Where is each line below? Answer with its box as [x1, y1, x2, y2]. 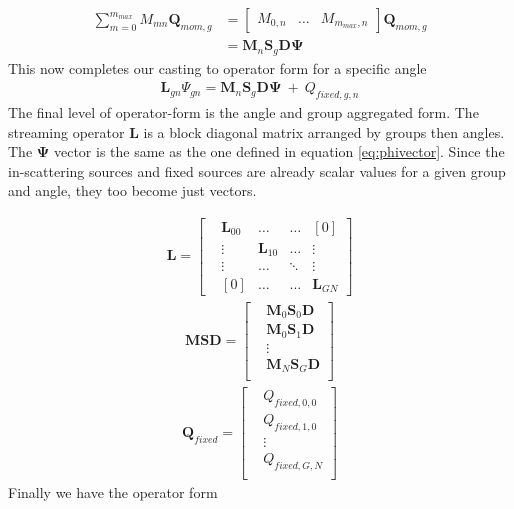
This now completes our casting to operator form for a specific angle [8, 57, 427, 78]
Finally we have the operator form [8, 481, 218, 502]
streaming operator [8, 121, 125, 142]
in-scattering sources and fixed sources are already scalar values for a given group [8, 160, 506, 181]
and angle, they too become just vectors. [8, 180, 257, 201]
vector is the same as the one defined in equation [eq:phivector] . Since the [53, 141, 505, 162]
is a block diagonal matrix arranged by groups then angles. [143, 121, 505, 142]
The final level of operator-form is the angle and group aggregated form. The [8, 101, 479, 122]
